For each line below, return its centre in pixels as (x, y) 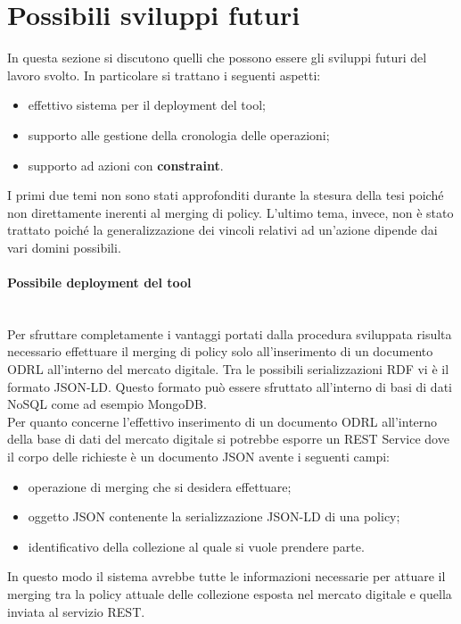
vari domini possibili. (64, 247)
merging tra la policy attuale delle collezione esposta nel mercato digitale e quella (230, 593)
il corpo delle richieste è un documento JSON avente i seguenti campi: (198, 457)
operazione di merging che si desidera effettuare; (160, 486)
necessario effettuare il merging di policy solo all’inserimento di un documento (220, 351)
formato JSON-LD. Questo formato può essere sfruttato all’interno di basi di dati (230, 386)
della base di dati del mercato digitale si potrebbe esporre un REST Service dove (228, 439)
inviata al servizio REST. (76, 611)
